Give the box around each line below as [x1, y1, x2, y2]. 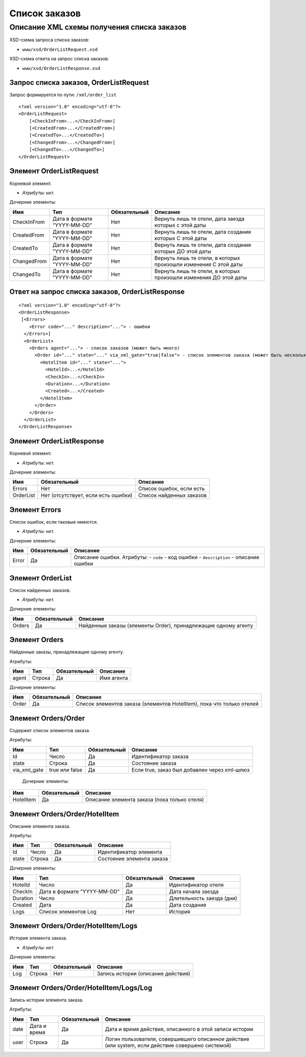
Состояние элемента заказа [97, 855, 168, 862]
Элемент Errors [9, 505, 61, 514]
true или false [49, 766, 83, 773]
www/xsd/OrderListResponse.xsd [22, 65, 100, 71]
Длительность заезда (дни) [169, 895, 238, 902]
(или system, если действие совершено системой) [105, 1042, 232, 1049]
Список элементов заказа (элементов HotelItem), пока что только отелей [75, 700, 259, 708]
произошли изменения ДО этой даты [154, 274, 247, 281]
